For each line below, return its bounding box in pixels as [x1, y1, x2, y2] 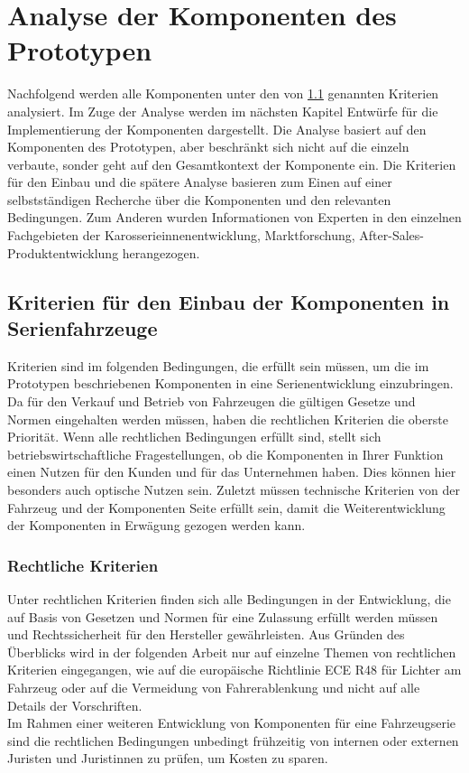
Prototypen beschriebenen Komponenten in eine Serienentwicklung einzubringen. [7, 374, 454, 393]
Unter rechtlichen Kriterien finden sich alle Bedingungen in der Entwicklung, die [7, 590, 451, 608]
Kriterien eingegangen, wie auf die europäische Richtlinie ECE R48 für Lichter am [7, 660, 462, 679]
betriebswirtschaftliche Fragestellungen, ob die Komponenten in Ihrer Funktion [7, 444, 444, 463]
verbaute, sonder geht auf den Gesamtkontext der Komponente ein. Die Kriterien [7, 154, 456, 173]
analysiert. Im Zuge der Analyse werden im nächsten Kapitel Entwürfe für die [7, 101, 438, 120]
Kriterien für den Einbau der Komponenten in [7, 287, 450, 315]
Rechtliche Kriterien [7, 554, 159, 576]
